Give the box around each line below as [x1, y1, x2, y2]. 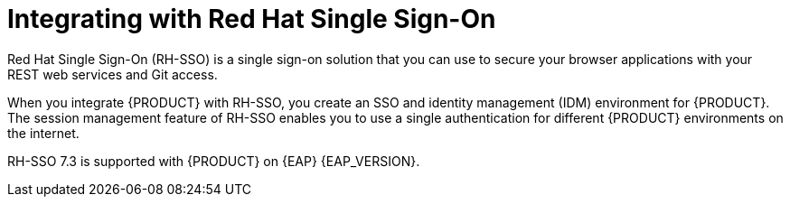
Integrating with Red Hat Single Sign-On [7, 4, 496, 34]
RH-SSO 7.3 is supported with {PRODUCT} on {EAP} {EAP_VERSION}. [7, 153, 420, 169]
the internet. [7, 125, 80, 141]
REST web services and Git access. [7, 66, 218, 82]
